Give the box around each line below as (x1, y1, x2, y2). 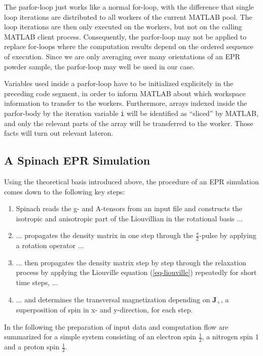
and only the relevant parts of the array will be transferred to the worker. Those (4, 117, 253, 128)
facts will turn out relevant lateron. (4, 128, 114, 138)
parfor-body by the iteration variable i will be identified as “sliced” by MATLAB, (4, 107, 258, 118)
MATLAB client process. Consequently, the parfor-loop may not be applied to (4, 31, 247, 42)
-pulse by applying (199, 230, 256, 241)
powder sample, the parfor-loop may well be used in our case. (4, 61, 195, 71)
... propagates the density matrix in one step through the (16, 230, 193, 241)
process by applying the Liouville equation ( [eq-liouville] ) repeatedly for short (16, 267, 257, 278)
